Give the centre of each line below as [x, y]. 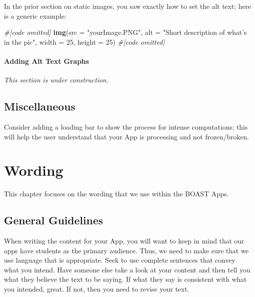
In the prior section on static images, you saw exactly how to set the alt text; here [127, 6]
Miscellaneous [40, 106]
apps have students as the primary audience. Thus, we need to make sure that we [127, 250]
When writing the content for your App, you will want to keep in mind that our [124, 241]
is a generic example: [35, 15]
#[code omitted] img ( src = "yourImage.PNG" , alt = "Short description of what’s [125, 32]
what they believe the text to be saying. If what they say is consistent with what [126, 279]
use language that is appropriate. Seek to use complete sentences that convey [120, 260]
